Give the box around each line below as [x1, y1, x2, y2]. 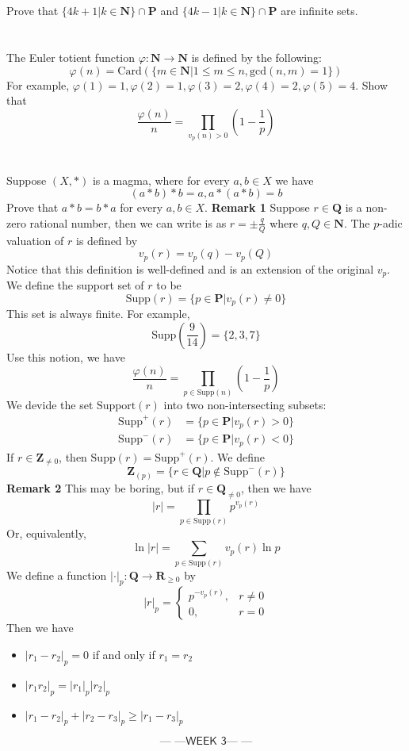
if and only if [92, 646, 155, 662]
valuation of [6, 232, 64, 248]
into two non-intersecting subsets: [163, 396, 327, 412]
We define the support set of [6, 277, 144, 293]
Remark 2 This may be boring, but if [6, 479, 194, 496]
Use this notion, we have [6, 348, 125, 365]
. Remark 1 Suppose [204, 199, 310, 216]
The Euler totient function [6, 48, 136, 65]
